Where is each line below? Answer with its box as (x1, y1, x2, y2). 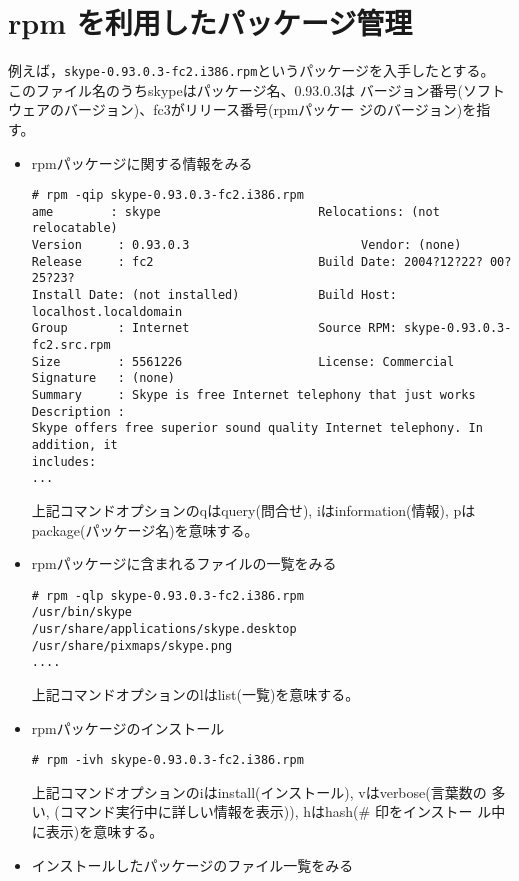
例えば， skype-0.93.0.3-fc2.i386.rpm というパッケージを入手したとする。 (8, 60, 495, 81)
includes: (31, 454, 97, 469)
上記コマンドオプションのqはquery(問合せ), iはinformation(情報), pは (31, 499, 476, 520)
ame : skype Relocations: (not (31, 204, 440, 219)
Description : (31, 404, 125, 419)
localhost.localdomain (31, 304, 183, 319)
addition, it (31, 438, 118, 452)
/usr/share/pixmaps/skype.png (31, 638, 233, 653)
